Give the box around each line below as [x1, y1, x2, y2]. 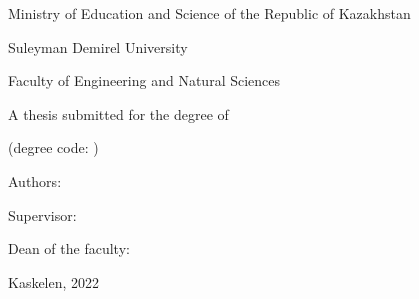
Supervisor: [8, 204, 77, 225]
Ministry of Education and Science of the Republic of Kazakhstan [8, 3, 411, 23]
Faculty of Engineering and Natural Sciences [8, 70, 281, 91]
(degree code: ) [8, 137, 99, 158]
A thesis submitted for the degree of [8, 103, 229, 124]
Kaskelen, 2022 [8, 271, 100, 292]
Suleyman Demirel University [8, 36, 188, 57]
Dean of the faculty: [8, 238, 130, 259]
